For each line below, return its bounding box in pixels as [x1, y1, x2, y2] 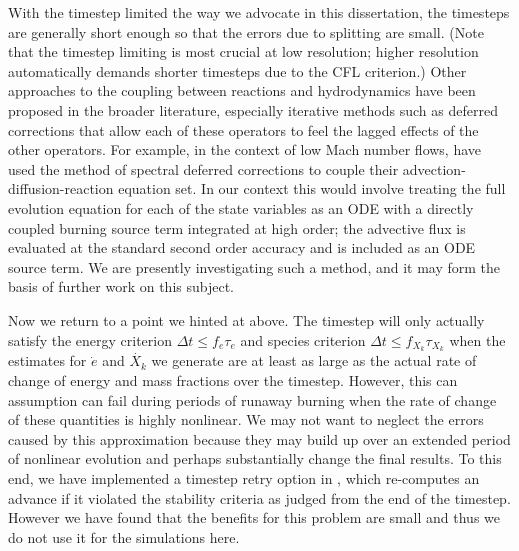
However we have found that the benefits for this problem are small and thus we [8, 507, 500, 528]
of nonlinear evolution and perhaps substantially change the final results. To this [8, 448, 502, 469]
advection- [402, 158, 466, 179]
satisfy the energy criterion [8, 329, 172, 350]
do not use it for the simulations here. [8, 526, 240, 547]
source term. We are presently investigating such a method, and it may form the [8, 256, 501, 277]
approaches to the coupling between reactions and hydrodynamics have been [8, 80, 476, 101]
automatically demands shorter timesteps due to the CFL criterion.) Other [8, 60, 467, 81]
